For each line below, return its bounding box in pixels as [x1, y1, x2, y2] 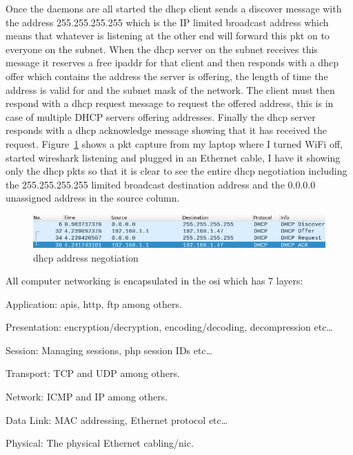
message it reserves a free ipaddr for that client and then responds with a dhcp [6, 55, 339, 70]
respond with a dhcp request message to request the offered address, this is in [6, 96, 334, 110]
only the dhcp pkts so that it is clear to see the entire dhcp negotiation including [6, 164, 347, 178]
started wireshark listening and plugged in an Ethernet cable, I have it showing [6, 150, 341, 164]
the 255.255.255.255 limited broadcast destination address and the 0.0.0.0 [6, 177, 316, 191]
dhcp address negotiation [33, 250, 139, 264]
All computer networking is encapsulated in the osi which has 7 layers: [6, 273, 303, 288]
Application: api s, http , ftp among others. [6, 296, 182, 311]
